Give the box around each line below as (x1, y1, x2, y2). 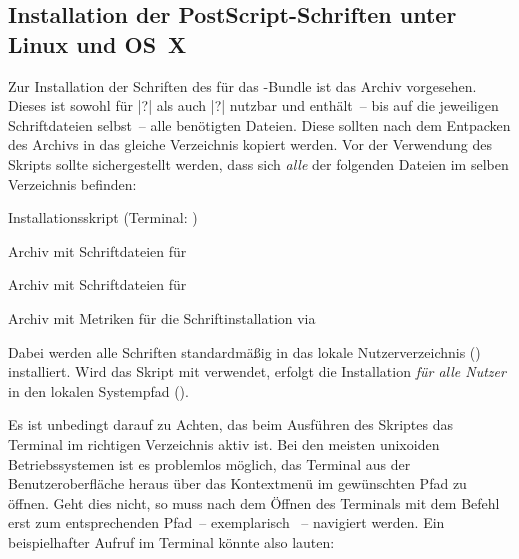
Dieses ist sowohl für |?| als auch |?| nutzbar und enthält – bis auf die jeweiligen (8, 95, 499, 116)
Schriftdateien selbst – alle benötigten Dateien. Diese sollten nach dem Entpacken (8, 114, 511, 135)
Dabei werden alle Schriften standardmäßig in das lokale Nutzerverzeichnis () (8, 341, 481, 362)
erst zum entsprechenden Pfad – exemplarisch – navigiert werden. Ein (8, 512, 445, 533)
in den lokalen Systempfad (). (8, 380, 189, 401)
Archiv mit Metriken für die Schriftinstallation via (8, 307, 316, 328)
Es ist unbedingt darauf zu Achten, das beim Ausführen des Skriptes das (8, 414, 453, 435)
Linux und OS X (8, 28, 187, 59)
